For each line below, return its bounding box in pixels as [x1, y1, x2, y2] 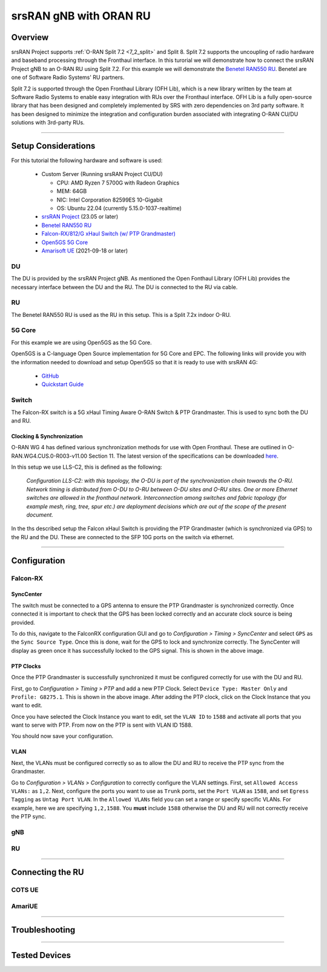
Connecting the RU [11, 867, 84, 877]
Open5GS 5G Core [41, 239, 88, 246]
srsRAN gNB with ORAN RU [11, 9, 151, 22]
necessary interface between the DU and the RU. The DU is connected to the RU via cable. [11, 283, 238, 291]
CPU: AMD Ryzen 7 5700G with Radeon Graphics [56, 179, 180, 186]
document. [26, 511, 54, 518]
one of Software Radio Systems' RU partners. [11, 73, 125, 81]
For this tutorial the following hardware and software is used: [11, 157, 163, 164]
